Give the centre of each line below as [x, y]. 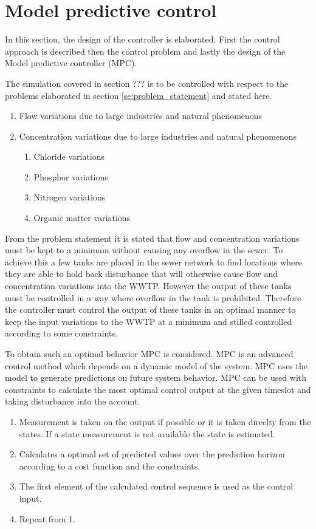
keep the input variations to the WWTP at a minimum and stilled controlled [149, 321]
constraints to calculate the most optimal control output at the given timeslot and [158, 389]
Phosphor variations [71, 176]
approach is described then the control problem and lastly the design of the [145, 51]
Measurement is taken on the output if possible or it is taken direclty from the [165, 421]
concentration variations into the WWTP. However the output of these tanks [148, 286]
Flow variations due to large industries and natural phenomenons [141, 116]
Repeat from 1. [47, 518]
